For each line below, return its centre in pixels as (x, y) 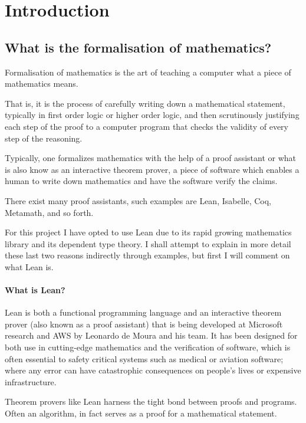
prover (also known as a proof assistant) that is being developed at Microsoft (144, 324)
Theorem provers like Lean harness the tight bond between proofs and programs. (151, 401)
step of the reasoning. (44, 138)
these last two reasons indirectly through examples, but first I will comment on (147, 255)
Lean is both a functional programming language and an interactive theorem (143, 312)
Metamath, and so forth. (49, 212)
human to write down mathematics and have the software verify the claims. (141, 181)
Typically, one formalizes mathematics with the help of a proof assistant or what (150, 158)
